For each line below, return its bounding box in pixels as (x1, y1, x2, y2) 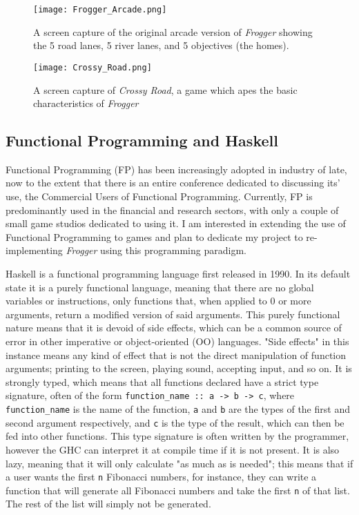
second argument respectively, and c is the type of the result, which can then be (6, 415, 345, 429)
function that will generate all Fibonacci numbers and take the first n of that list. (6, 483, 350, 497)
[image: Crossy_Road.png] (33, 62, 152, 72)
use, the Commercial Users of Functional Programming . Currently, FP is (6, 189, 313, 204)
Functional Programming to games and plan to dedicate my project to (6, 229, 303, 244)
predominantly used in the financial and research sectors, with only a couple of (6, 202, 339, 217)
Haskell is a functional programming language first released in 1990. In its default (6, 266, 351, 281)
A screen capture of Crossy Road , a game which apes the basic (33, 82, 298, 97)
